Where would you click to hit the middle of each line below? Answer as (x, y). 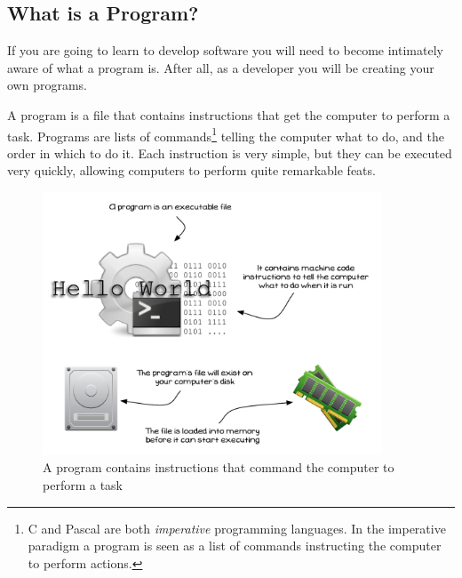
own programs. (47, 85)
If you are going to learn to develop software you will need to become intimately (225, 50)
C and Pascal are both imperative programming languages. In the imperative (237, 528)
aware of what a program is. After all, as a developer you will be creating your (221, 67)
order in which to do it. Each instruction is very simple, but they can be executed (230, 153)
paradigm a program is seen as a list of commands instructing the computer (235, 546)
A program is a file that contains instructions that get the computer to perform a (229, 114)
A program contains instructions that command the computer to (219, 467)
